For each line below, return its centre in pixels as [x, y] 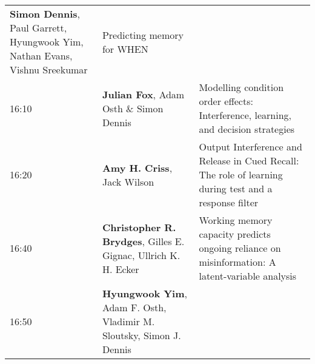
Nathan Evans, [41, 56]
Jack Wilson [128, 181]
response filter [229, 202]
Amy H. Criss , [137, 167]
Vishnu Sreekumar [49, 69]
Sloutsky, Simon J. [141, 335]
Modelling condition [241, 87]
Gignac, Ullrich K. [141, 255]
